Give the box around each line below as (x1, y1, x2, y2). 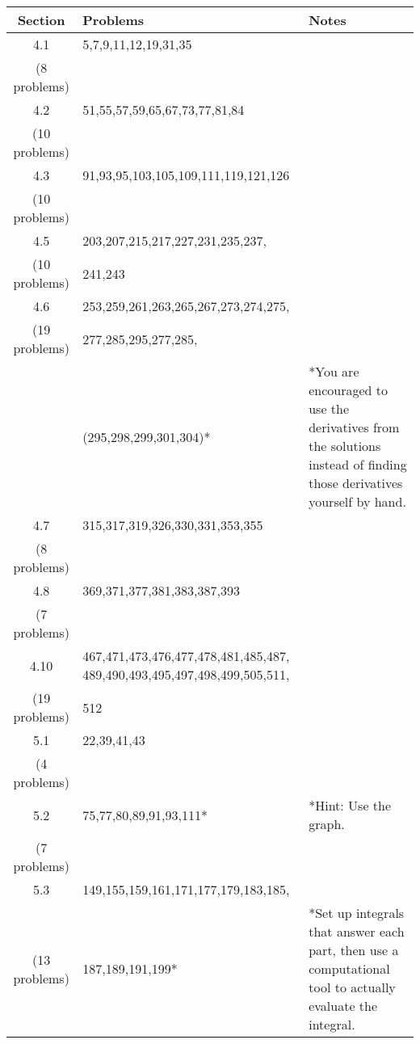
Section (17, 11, 65, 29)
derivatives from (309, 418, 400, 436)
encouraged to (309, 381, 388, 399)
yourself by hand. (309, 492, 406, 511)
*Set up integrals (309, 903, 405, 922)
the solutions (309, 436, 381, 455)
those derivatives (309, 474, 403, 492)
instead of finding (309, 455, 407, 474)
